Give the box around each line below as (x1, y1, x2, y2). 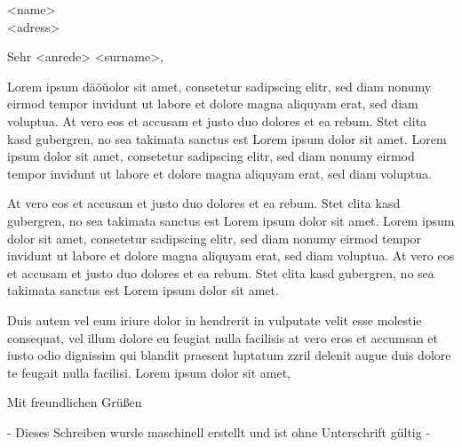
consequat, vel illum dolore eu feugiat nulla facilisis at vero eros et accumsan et (7, 328, 439, 347)
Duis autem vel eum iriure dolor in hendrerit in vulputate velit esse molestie (7, 310, 422, 329)
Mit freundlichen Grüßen (7, 393, 142, 411)
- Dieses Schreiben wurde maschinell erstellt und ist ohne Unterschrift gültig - (7, 422, 431, 441)
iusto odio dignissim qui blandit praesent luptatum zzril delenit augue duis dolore (7, 346, 451, 364)
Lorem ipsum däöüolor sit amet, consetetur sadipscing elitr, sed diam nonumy (7, 76, 432, 95)
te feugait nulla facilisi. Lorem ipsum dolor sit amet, (7, 363, 291, 381)
